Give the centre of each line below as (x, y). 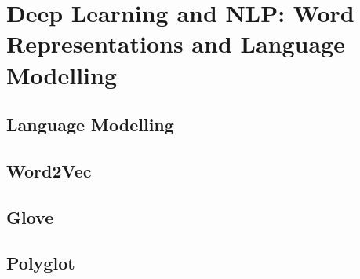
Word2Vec (49, 170)
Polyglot (41, 263)
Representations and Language (176, 44)
